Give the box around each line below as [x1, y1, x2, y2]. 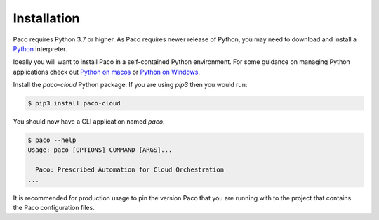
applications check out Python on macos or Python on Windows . [13, 67, 200, 76]
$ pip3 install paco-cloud [27, 99, 121, 108]
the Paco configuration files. [13, 204, 95, 212]
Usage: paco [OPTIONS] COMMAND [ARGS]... [27, 146, 173, 154]
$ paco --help [27, 136, 77, 144]
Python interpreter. [13, 44, 68, 53]
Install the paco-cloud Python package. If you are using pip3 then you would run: [13, 81, 248, 89]
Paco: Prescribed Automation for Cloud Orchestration [35, 166, 225, 174]
